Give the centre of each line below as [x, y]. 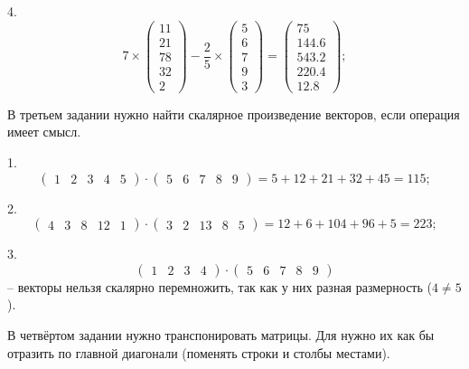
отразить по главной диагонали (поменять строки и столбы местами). [199, 352]
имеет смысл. [44, 132]
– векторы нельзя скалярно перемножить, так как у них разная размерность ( [220, 286]
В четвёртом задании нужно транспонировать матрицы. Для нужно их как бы [221, 334]
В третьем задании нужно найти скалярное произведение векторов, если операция [234, 114]
